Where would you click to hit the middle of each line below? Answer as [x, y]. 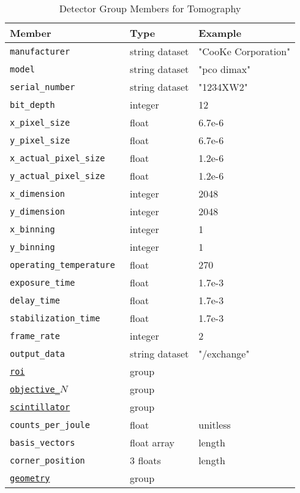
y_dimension [38, 211]
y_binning [32, 247]
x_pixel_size [40, 122]
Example [220, 33]
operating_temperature [62, 265]
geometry [30, 478]
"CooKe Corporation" [245, 51]
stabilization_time [55, 318]
